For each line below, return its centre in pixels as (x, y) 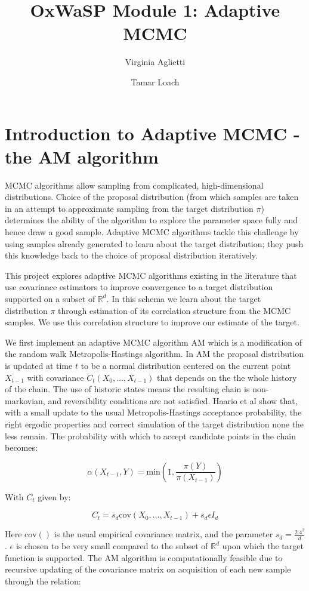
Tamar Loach (155, 81)
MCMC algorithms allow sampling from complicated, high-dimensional (134, 185)
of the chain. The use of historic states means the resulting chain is (127, 389)
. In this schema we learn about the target (184, 298)
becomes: (21, 447)
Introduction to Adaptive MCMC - (152, 133)
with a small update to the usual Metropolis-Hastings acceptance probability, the (153, 412)
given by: (54, 496)
